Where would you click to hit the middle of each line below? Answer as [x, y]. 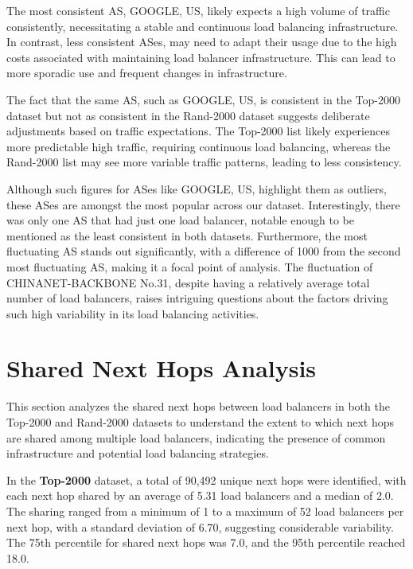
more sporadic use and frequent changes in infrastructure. [147, 73]
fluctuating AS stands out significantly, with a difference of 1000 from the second [204, 251]
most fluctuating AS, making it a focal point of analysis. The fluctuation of [190, 266]
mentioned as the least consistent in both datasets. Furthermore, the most [187, 235]
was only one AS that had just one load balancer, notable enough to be [180, 220]
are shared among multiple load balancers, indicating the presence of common [196, 437]
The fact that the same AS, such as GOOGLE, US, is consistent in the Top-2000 [203, 99]
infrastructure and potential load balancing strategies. [138, 453]
